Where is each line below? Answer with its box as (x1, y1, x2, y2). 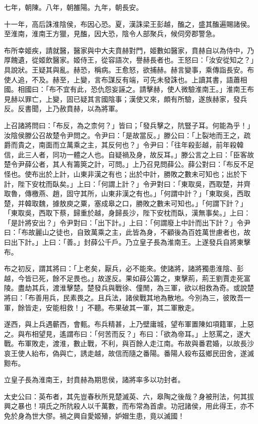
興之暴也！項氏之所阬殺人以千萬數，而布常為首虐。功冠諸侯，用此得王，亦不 (4, 401, 254, 411)
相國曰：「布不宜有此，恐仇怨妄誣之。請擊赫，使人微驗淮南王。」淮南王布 (17, 84, 254, 94)
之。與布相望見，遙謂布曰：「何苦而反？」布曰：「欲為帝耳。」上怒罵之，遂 (4, 328, 244, 339)
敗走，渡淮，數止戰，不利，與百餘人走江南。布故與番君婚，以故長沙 (31, 338, 254, 349)
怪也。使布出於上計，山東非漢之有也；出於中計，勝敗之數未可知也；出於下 (4, 168, 247, 179)
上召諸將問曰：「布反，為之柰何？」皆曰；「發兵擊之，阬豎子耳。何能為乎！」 (4, 120, 254, 130)
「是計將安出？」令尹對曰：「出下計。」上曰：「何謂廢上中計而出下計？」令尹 (4, 217, 251, 227)
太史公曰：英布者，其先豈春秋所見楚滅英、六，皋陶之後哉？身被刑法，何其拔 (4, 391, 254, 401)
